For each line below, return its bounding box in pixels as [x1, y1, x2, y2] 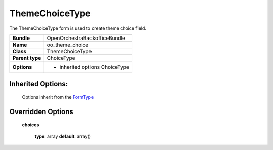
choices [22, 122, 39, 128]
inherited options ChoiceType [59, 63, 130, 70]
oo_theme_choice [47, 41, 89, 48]
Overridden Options [9, 107, 73, 116]
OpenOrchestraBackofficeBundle [47, 34, 126, 42]
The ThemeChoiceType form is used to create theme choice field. [9, 25, 147, 31]
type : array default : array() [34, 133, 91, 139]
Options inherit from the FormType [22, 94, 94, 100]
